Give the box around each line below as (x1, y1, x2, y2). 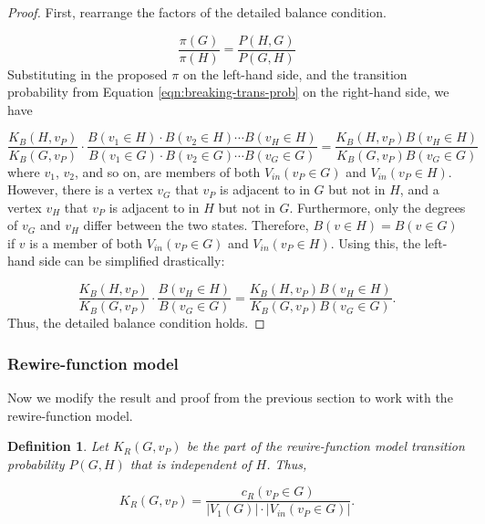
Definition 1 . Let (7, 436, 108, 456)
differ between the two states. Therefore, (83, 215, 309, 235)
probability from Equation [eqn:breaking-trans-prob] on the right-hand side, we (7, 82, 449, 101)
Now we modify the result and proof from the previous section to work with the (7, 387, 453, 406)
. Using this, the (330, 233, 421, 252)
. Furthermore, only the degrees (289, 197, 466, 216)
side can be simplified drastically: (39, 251, 225, 270)
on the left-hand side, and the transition (182, 64, 408, 83)
